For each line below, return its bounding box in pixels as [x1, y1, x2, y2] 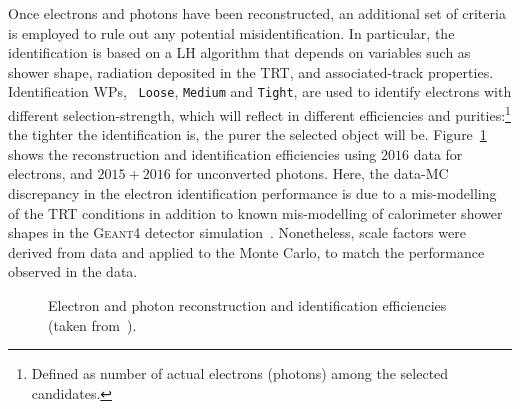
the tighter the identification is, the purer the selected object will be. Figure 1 [8, 124, 487, 145]
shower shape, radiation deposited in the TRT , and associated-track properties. [8, 61, 494, 82]
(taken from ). [48, 314, 137, 335]
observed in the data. [8, 261, 138, 282]
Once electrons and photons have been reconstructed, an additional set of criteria [8, 3, 506, 23]
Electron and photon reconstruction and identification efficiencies [48, 295, 447, 316]
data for [413, 143, 463, 164]
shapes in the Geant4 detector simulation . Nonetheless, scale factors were [8, 222, 466, 243]
